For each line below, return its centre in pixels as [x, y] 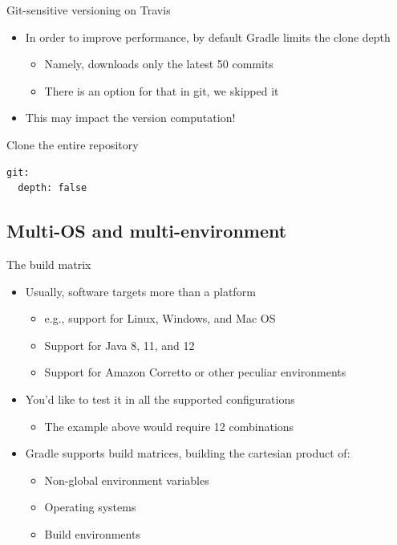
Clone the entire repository [73, 144]
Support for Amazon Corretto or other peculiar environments [195, 372]
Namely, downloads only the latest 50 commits [159, 64]
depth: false [53, 188]
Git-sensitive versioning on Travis [89, 10]
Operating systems [90, 507]
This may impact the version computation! [130, 118]
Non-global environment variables [127, 480]
